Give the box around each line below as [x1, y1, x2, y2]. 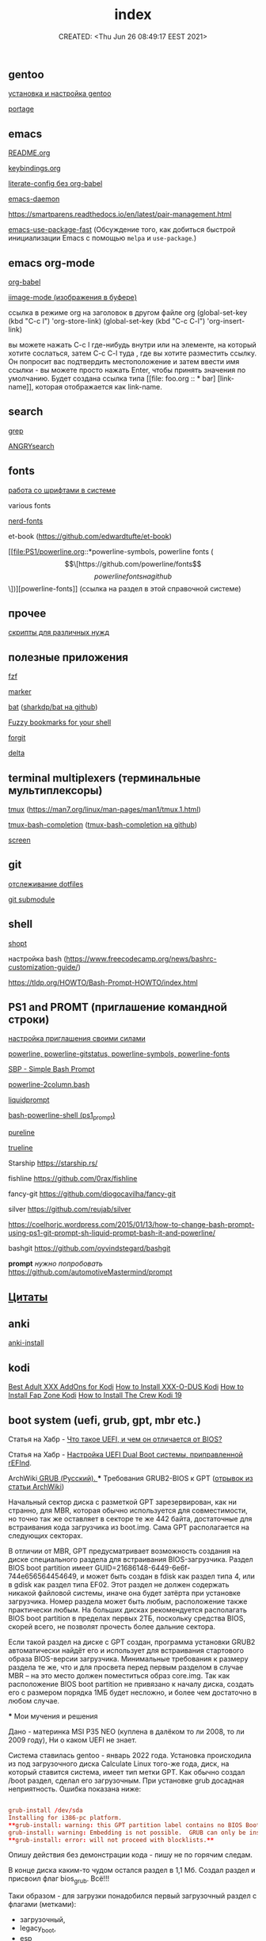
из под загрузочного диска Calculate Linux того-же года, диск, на [8, 1759, 230, 1768]
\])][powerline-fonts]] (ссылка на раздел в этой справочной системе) [8, 583, 241, 593]
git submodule [8, 895, 55, 904]
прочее [8, 607, 47, 620]
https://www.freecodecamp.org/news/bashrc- [66, 954, 218, 963]
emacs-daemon [8, 194, 60, 203]
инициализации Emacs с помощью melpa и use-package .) [8, 234, 196, 243]
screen [8, 835, 32, 845]
